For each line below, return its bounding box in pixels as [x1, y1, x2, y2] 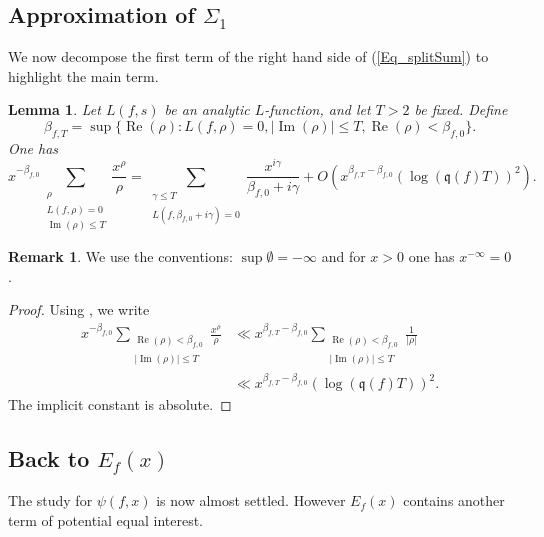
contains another [403, 490, 505, 511]
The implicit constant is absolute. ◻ [8, 394, 232, 415]
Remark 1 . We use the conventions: [8, 245, 233, 266]
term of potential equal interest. [8, 509, 203, 530]
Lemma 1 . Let [8, 99, 101, 120]
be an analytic [164, 99, 250, 120]
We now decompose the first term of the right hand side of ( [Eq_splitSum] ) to [8, 46, 489, 67]
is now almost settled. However [156, 490, 346, 511]
